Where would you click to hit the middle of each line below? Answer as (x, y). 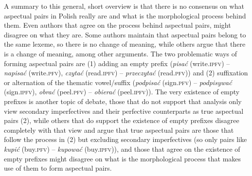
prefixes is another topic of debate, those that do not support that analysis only (123, 101)
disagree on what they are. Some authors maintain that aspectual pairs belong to (125, 34)
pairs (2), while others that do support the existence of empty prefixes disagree (122, 120)
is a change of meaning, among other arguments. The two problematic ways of (121, 53)
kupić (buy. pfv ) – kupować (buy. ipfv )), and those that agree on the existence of (122, 149)
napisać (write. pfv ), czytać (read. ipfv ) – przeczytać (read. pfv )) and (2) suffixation (126, 73)
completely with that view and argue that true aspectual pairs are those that (119, 130)
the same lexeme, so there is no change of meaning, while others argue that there (125, 44)
